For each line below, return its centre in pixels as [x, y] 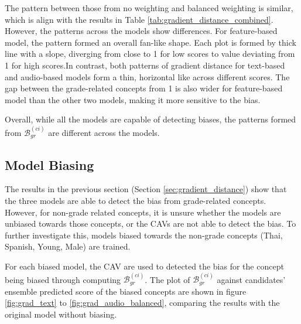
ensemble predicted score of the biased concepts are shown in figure [126, 291]
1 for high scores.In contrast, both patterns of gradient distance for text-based [145, 65]
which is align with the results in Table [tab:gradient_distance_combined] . [139, 19]
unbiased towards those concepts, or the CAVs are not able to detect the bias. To [150, 224]
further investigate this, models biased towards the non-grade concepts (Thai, [144, 235]
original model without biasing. [61, 314]
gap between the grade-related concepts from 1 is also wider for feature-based [144, 88]
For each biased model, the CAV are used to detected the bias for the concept [144, 266]
